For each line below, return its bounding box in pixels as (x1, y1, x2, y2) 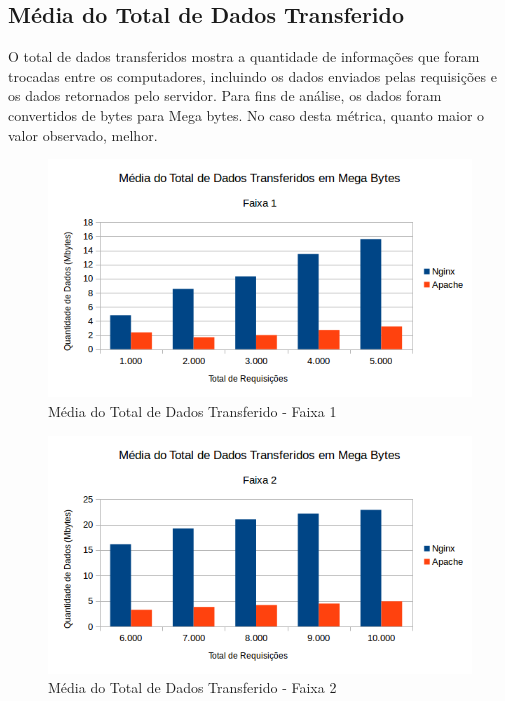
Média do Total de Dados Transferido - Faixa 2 (48, 677, 337, 698)
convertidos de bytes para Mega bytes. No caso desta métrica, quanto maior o (8, 104, 485, 125)
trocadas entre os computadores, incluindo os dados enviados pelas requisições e (8, 65, 497, 86)
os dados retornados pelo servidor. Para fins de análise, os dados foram (8, 85, 442, 106)
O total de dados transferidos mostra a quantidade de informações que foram (8, 46, 480, 67)
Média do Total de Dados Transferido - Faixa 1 (48, 401, 337, 422)
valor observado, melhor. (8, 124, 158, 145)
